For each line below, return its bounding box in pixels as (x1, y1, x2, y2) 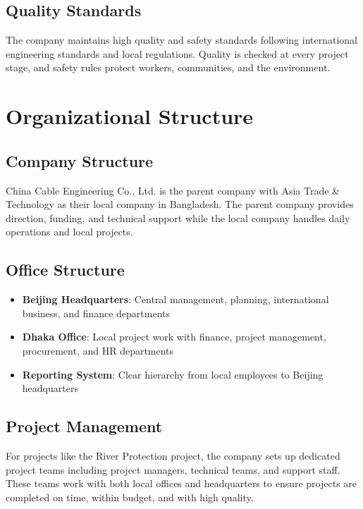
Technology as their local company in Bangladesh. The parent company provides (6, 197, 354, 211)
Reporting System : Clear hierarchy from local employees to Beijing (22, 367, 324, 381)
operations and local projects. (6, 224, 133, 239)
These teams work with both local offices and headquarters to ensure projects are (6, 476, 357, 491)
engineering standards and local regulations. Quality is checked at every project (6, 46, 349, 61)
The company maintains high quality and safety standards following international (6, 32, 357, 47)
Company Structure (6, 149, 154, 171)
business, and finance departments (22, 305, 170, 320)
